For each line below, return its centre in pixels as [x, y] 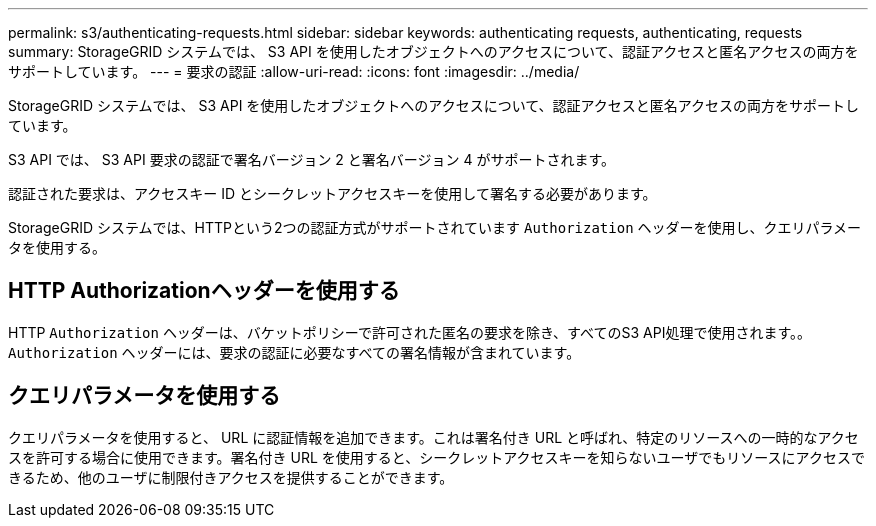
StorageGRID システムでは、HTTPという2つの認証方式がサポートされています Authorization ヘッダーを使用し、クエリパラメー [435, 227]
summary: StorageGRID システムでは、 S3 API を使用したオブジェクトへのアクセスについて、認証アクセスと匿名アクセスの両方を [433, 51]
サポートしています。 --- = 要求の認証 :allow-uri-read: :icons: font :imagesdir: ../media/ [294, 71]
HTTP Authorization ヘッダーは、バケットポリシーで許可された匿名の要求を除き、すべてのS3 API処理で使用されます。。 [410, 332]
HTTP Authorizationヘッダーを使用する [204, 291]
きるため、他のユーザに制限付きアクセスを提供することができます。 [231, 477]
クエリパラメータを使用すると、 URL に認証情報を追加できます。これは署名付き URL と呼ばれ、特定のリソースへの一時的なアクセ [433, 437]
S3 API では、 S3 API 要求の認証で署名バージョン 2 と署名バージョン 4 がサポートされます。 [312, 159]
